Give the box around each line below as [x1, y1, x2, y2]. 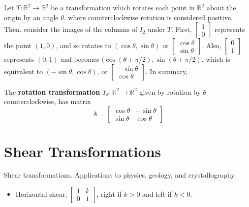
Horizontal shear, [15, 188, 67, 199]
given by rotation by [139, 86, 201, 97]
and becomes [61, 54, 99, 64]
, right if [96, 188, 122, 199]
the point [4, 40, 32, 51]
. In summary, [145, 66, 188, 76]
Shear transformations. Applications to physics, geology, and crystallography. [4, 170, 236, 180]
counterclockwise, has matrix [4, 96, 91, 106]
